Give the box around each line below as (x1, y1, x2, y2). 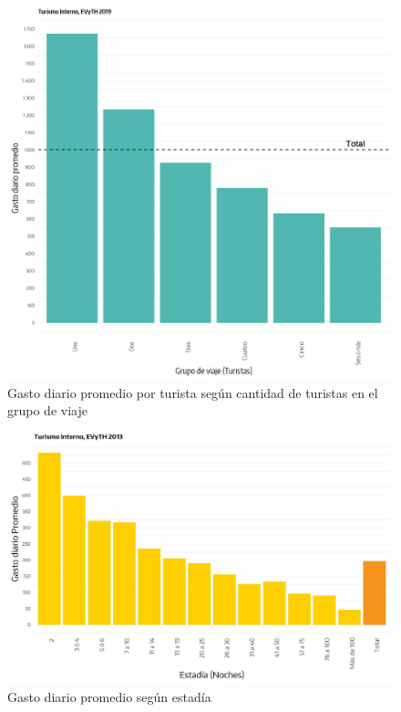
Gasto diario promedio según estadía (7, 686, 211, 706)
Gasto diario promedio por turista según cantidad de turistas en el (7, 382, 378, 402)
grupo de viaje (7, 401, 87, 420)
